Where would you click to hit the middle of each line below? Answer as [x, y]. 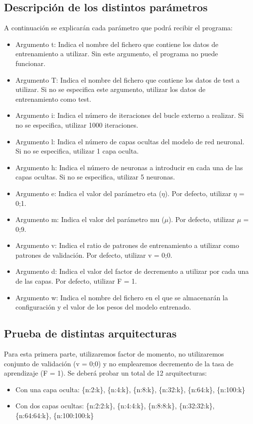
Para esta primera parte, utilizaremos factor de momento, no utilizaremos [114, 354]
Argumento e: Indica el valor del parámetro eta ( [88, 193]
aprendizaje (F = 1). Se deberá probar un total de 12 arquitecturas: [105, 373]
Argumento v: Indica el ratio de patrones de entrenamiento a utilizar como [127, 245]
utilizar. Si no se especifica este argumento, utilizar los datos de [110, 89]
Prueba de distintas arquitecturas [90, 333]
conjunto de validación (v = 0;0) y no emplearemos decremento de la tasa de [119, 363]
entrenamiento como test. [53, 99]
